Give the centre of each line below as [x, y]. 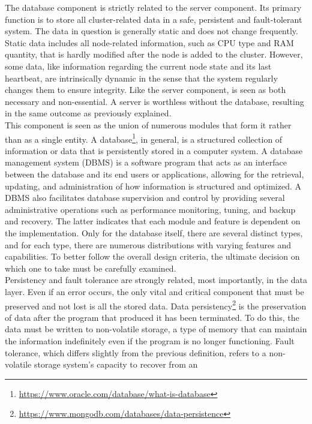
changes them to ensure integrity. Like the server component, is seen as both [145, 90]
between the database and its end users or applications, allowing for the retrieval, [154, 174]
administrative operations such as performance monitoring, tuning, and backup [150, 209]
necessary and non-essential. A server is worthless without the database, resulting [154, 101]
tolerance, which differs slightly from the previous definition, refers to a [136, 352]
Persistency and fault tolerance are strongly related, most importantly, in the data [156, 280]
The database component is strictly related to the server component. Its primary [153, 7]
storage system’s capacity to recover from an [116, 364]
